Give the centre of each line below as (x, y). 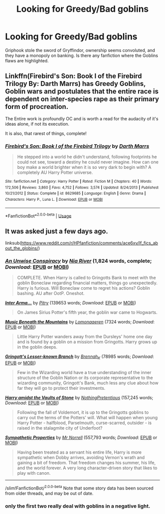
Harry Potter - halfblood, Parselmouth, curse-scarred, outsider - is (84, 423)
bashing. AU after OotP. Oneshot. (51, 294)
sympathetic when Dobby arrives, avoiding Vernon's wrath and (81, 458)
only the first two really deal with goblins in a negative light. (78, 506)
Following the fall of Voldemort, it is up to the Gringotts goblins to (83, 412)
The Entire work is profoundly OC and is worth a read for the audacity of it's (82, 118)
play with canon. (34, 473)
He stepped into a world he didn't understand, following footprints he (87, 157)
